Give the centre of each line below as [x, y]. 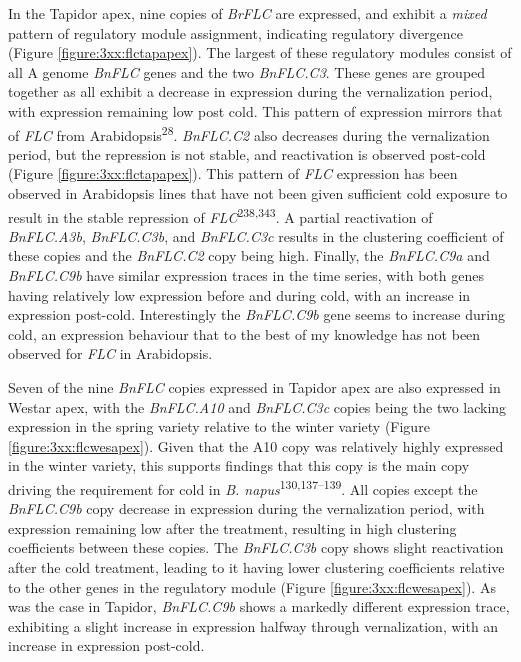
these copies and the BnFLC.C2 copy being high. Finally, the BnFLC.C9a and [249, 255]
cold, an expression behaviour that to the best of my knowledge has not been [244, 333]
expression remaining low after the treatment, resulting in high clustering [232, 527]
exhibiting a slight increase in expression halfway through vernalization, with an [253, 625]
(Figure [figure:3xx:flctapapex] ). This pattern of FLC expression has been [233, 173]
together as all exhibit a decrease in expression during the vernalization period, [250, 91]
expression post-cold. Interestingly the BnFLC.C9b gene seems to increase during [256, 314]
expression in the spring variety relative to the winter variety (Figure [219, 426]
